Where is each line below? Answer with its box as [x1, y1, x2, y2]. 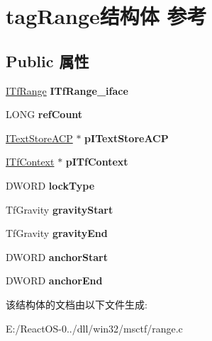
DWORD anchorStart [6, 249, 108, 264]
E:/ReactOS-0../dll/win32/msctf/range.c [6, 320, 183, 335]
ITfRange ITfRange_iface [6, 83, 128, 98]
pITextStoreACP [84, 130, 169, 145]
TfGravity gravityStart [6, 202, 113, 216]
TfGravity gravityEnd [6, 226, 108, 241]
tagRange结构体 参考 [6, 1, 207, 30]
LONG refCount [6, 107, 83, 122]
